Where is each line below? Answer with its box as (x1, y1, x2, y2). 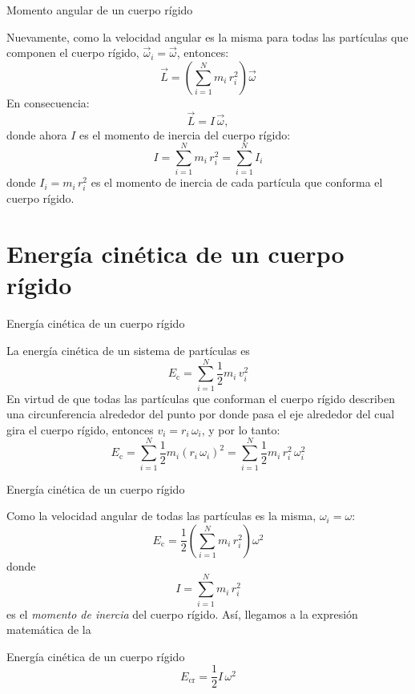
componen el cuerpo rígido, (6, 44, 139, 61)
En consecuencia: (6, 94, 90, 111)
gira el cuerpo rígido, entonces (6, 421, 154, 438)
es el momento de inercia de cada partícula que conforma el (91, 174, 383, 191)
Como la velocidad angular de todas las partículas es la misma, (6, 507, 316, 524)
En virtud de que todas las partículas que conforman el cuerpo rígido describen (6, 389, 395, 406)
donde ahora (6, 126, 67, 143)
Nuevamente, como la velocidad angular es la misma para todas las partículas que (6, 28, 409, 45)
